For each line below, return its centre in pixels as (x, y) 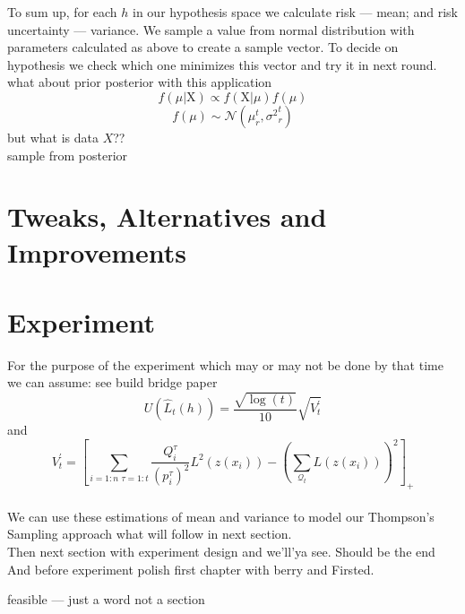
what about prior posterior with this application (140, 82)
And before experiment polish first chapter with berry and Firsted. (191, 569)
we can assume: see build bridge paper (112, 382)
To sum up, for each (62, 12)
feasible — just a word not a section (106, 599)
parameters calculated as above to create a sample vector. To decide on (203, 47)
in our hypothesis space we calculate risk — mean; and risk (295, 12)
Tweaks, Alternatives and (167, 216)
